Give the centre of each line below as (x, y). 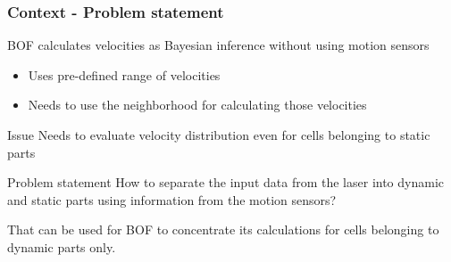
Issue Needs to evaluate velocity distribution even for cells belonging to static (219, 135)
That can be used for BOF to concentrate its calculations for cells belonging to (223, 229)
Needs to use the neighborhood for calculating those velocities (197, 105)
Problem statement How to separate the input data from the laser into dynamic (226, 182)
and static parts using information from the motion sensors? (172, 199)
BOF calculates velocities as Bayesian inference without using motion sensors (218, 45)
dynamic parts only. (62, 246)
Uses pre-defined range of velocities (124, 74)
